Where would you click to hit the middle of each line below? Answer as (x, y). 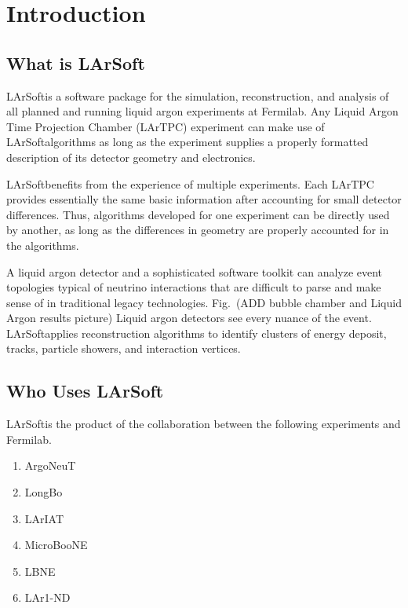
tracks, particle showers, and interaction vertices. (124, 348)
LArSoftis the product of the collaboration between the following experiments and (204, 424)
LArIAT (44, 518)
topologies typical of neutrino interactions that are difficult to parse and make (194, 287)
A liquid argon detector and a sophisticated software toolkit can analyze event (195, 271)
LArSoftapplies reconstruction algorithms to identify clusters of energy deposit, (197, 333)
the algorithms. (43, 245)
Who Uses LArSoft (85, 391)
